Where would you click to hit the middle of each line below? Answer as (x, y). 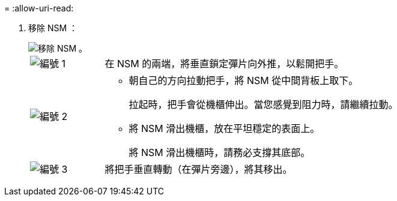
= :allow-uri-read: (39, 8)
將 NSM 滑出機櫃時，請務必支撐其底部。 (220, 152)
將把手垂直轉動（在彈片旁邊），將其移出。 (198, 169)
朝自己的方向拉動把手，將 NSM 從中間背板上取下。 (244, 80)
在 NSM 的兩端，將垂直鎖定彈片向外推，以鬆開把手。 (224, 64)
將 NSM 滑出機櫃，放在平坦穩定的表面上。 (224, 128)
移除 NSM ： (53, 28)
